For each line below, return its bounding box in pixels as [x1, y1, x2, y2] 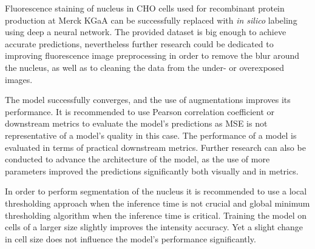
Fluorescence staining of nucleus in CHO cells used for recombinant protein [5, 2, 285, 14]
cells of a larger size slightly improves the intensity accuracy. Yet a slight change [5, 221, 303, 233]
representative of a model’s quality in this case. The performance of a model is [5, 128, 297, 141]
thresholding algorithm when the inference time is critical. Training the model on [5, 208, 307, 221]
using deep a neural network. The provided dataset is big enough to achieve [5, 25, 286, 38]
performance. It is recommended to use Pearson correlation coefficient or [5, 105, 274, 118]
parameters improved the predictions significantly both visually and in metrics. [5, 164, 299, 177]
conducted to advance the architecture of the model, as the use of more [5, 153, 270, 165]
